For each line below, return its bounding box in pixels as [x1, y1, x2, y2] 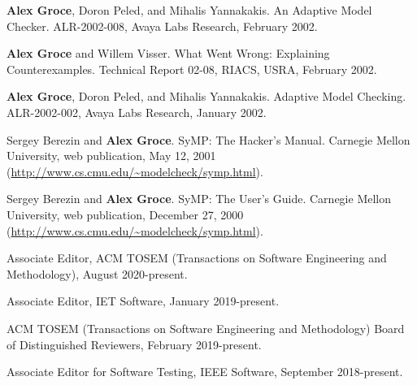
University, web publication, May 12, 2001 [7, 147, 216, 164]
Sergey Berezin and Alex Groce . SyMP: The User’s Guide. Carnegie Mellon [7, 190, 392, 207]
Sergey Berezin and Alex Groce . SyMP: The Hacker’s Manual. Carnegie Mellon [7, 131, 410, 148]
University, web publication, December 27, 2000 [7, 205, 244, 223]
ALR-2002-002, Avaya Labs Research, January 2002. [7, 103, 267, 120]
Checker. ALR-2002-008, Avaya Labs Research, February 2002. [7, 17, 318, 34]
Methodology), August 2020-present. [7, 265, 188, 282]
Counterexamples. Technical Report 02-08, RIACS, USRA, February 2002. [7, 60, 377, 77]
